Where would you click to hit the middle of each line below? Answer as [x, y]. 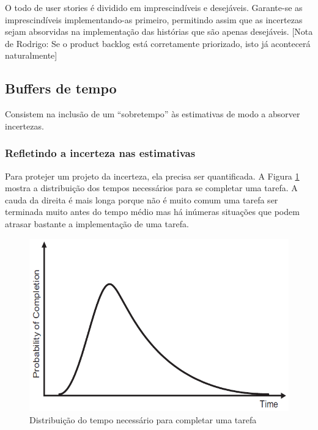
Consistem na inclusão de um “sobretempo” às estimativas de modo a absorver [153, 114]
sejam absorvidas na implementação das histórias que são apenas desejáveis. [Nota [159, 31]
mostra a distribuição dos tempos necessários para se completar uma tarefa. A [151, 188]
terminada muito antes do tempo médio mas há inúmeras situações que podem [152, 212]
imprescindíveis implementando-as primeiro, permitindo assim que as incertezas [154, 19]
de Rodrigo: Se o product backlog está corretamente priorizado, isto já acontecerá [158, 43]
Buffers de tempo [61, 88]
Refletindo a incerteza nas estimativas [100, 153]
